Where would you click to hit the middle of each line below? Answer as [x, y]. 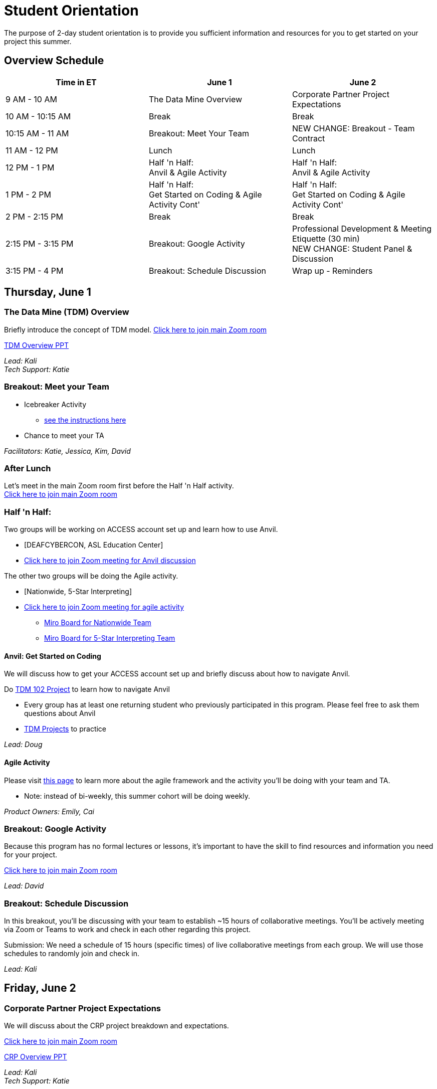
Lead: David [24, 886]
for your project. [31, 855]
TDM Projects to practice [65, 729]
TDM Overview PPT [37, 345]
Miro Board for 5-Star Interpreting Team [110, 638]
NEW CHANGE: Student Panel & [352, 248]
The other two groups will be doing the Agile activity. [91, 576]
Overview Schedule [54, 61]
